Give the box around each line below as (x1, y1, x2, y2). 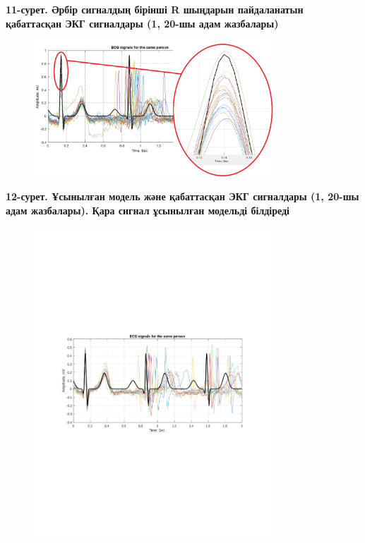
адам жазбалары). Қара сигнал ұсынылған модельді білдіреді (6, 202, 290, 217)
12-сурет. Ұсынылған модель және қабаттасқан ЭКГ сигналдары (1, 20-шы (6, 189, 359, 204)
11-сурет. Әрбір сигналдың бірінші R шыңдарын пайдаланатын (6, 2, 304, 16)
